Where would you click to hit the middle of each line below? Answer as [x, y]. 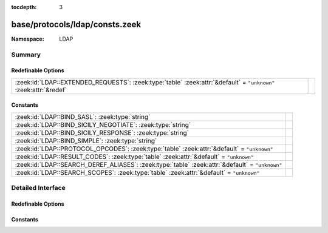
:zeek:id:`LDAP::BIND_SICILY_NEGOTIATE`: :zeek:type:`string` [103, 124]
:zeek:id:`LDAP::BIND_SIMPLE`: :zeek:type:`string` [86, 141]
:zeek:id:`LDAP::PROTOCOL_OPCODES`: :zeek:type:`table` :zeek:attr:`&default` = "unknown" [144, 149]
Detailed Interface [39, 188]
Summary [26, 55]
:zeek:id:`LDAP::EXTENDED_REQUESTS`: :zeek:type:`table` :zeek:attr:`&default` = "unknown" [145, 82]
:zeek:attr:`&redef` [41, 90]
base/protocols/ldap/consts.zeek [76, 24]
